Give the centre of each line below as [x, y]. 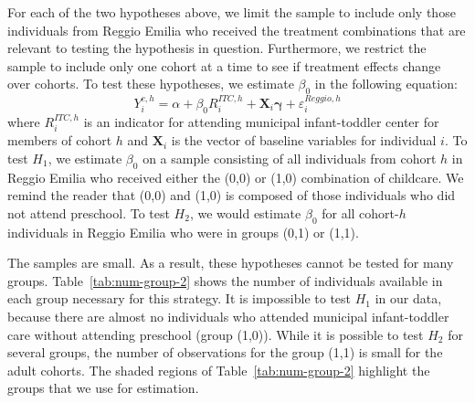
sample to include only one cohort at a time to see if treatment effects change [224, 65]
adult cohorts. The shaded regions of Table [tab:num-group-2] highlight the [219, 370]
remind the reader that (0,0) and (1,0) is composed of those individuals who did [232, 195]
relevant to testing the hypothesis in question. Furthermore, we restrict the [217, 48]
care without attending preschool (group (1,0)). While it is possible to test [216, 334]
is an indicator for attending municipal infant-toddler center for [261, 121]
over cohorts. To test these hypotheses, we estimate [151, 84]
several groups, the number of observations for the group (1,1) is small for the [225, 352]
